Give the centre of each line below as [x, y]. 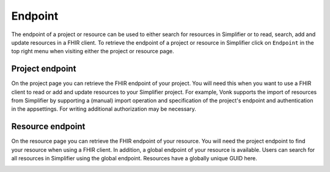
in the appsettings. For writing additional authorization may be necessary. [104, 109]
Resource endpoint [48, 126]
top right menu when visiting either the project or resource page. [93, 51]
